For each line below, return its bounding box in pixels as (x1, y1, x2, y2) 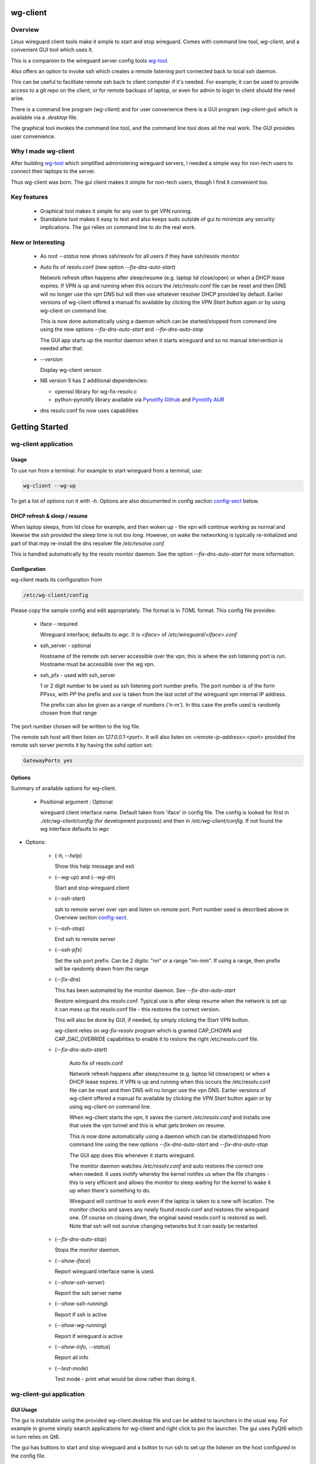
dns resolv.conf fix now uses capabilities (40, 407, 139, 414)
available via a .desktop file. (11, 114, 78, 121)
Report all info (54, 1354, 89, 1361)
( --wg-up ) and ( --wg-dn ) (54, 873, 116, 881)
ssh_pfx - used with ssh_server (40, 671, 116, 679)
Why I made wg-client (11, 147, 75, 155)
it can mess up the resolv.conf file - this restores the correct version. (54, 1005, 221, 1013)
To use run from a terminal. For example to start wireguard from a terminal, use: (11, 467, 203, 474)
